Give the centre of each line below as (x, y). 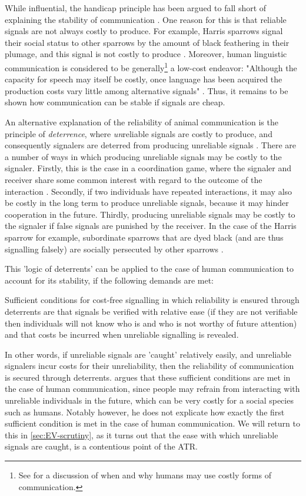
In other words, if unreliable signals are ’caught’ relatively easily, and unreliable (148, 354)
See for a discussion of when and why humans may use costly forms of (145, 475)
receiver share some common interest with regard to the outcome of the (134, 179)
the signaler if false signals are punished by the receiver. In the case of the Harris (151, 226)
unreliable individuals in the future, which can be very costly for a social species (149, 400)
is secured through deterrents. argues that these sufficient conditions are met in (148, 377)
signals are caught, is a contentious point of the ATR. (101, 446)
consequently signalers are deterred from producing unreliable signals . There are (151, 145)
